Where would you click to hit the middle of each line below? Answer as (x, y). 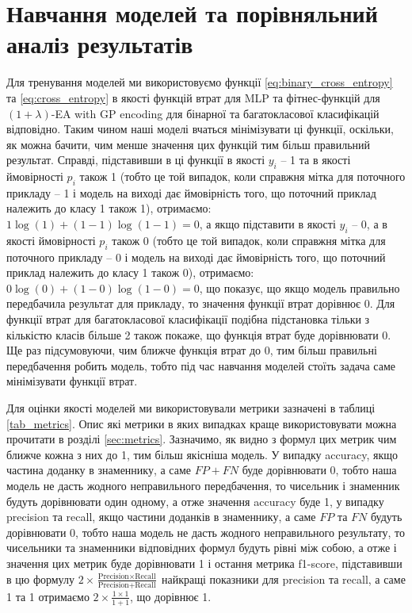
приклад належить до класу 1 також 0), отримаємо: (130, 272)
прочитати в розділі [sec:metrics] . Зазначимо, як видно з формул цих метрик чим (202, 439)
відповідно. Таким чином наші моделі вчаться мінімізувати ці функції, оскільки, (200, 129)
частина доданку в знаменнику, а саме (99, 470)
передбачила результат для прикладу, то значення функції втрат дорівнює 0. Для (201, 303)
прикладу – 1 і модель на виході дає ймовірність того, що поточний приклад (191, 192)
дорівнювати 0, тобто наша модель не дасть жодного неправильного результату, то (206, 532)
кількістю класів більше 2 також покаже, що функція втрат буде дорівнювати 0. (199, 334)
